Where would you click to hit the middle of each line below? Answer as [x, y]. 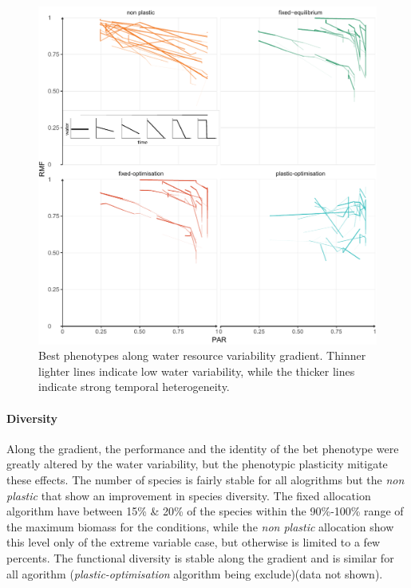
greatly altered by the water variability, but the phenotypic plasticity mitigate [197, 464]
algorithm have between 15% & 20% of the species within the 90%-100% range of [205, 511]
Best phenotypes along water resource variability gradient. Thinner [202, 355]
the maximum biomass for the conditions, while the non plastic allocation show [200, 526]
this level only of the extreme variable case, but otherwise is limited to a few [194, 542]
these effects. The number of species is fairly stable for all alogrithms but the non [205, 479]
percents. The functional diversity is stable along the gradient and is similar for [200, 557]
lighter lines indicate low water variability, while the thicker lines [197, 371]
